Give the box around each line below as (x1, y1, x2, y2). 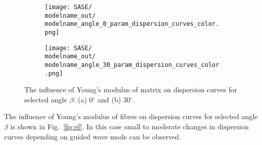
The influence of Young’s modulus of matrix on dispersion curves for (24, 84, 238, 95)
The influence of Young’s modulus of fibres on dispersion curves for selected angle (4, 111, 258, 122)
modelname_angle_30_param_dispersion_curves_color (45, 61, 219, 68)
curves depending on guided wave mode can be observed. (4, 131, 181, 141)
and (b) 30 (97, 94, 130, 104)
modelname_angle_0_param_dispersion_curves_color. (45, 20, 219, 28)
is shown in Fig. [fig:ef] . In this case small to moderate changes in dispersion (10, 121, 249, 132)
